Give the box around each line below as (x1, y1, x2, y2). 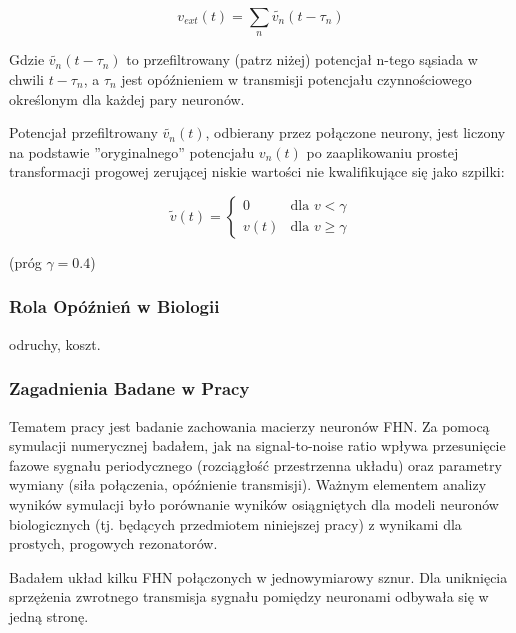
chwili (9, 68, 44, 89)
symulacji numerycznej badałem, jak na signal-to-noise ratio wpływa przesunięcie (9, 435, 506, 456)
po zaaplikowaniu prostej (306, 141, 459, 162)
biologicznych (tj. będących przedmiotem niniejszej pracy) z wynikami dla (9, 513, 462, 534)
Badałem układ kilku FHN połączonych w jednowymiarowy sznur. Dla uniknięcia (9, 566, 508, 587)
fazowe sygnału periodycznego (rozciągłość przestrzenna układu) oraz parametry (9, 454, 502, 475)
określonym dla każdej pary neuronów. (9, 88, 245, 109)
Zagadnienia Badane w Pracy (9, 376, 250, 401)
